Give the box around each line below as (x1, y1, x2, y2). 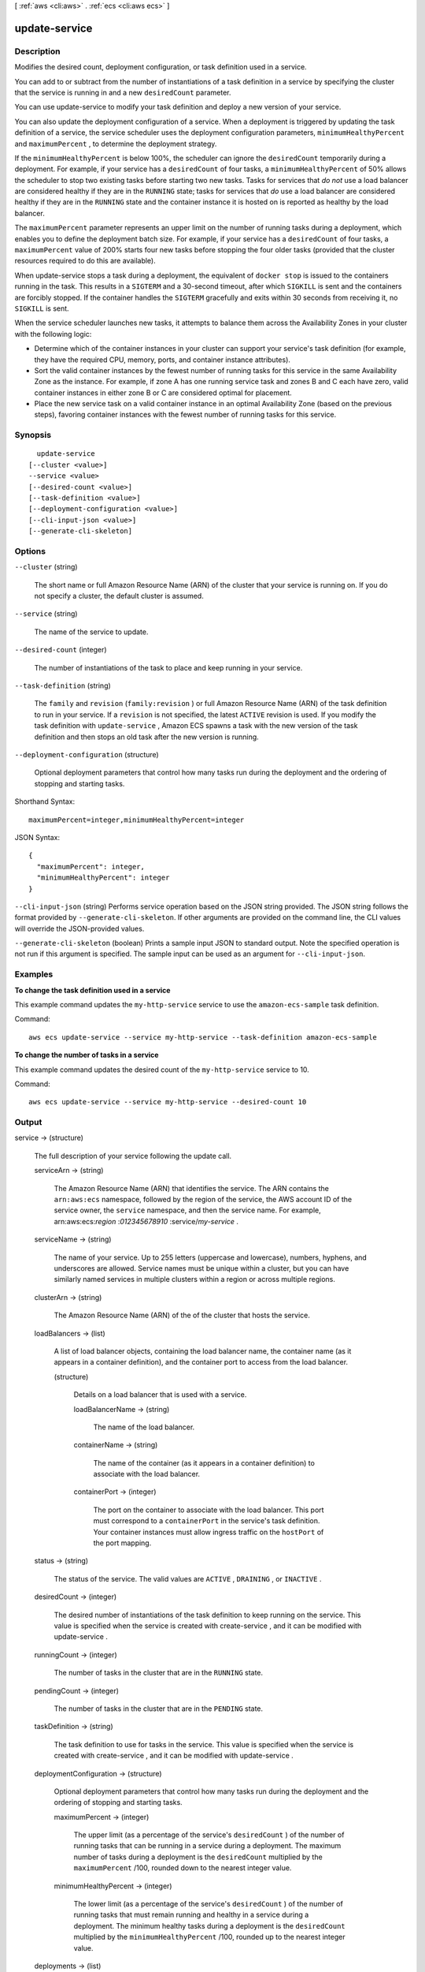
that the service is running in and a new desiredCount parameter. (14, 88, 231, 97)
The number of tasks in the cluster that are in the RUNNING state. (54, 1668, 264, 1678)
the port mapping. (93, 1538, 152, 1548)
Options (14, 545, 46, 556)
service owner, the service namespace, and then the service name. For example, (54, 1205, 322, 1215)
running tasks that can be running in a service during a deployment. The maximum (73, 1841, 342, 1851)
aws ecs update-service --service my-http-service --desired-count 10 (28, 1097, 307, 1107)
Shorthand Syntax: (14, 797, 75, 806)
